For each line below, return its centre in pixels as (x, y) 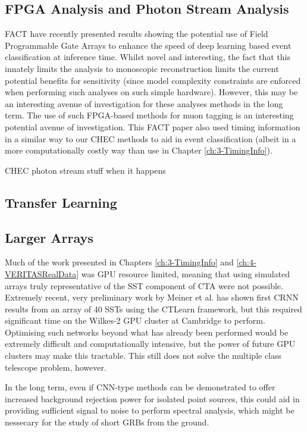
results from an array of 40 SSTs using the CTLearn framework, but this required (153, 309)
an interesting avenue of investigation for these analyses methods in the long (144, 103)
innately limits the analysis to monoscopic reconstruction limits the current (142, 68)
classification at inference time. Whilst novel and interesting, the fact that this (148, 57)
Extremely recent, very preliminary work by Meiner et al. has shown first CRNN (152, 297)
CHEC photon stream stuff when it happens (85, 170)
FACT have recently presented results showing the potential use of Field (137, 34)
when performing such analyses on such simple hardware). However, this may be (151, 92)
